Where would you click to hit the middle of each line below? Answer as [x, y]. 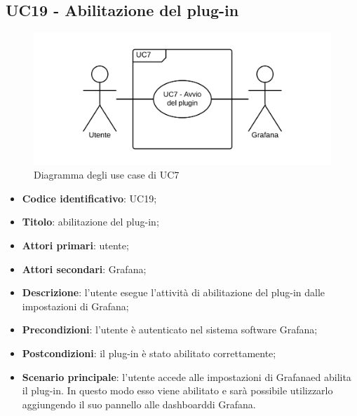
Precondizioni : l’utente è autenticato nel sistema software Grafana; [170, 330]
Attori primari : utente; [75, 245]
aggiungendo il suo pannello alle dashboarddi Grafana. [139, 404]
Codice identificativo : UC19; [89, 198]
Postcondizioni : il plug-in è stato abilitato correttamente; [149, 353]
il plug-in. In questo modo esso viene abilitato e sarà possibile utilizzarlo [177, 390]
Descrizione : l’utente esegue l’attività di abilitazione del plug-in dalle [174, 292]
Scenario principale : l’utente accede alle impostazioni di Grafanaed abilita [187, 376]
